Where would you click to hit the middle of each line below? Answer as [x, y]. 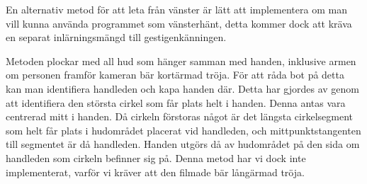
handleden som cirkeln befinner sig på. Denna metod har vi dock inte [156, 157]
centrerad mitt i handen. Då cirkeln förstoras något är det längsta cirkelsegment [179, 116]
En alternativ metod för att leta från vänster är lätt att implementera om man [176, 9]
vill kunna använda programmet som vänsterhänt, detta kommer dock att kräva [179, 23]
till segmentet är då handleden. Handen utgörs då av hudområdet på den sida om [183, 144]
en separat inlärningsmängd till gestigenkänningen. [116, 37]
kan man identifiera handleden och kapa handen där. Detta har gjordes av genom [183, 88]
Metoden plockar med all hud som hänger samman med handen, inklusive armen [181, 61]
